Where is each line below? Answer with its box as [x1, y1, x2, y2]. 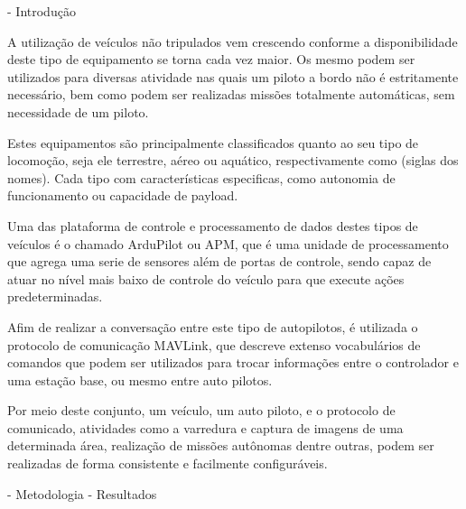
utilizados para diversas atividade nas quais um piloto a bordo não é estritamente [7, 67, 459, 86]
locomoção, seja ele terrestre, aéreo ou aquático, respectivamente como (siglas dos [7, 151, 459, 170]
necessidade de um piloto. [7, 102, 149, 121]
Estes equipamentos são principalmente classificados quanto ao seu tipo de [7, 133, 419, 152]
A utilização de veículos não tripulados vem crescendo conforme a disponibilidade [7, 32, 458, 51]
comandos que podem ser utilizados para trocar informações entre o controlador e [7, 353, 459, 372]
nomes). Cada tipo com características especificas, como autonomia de [7, 168, 396, 187]
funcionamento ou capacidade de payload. [7, 186, 238, 205]
